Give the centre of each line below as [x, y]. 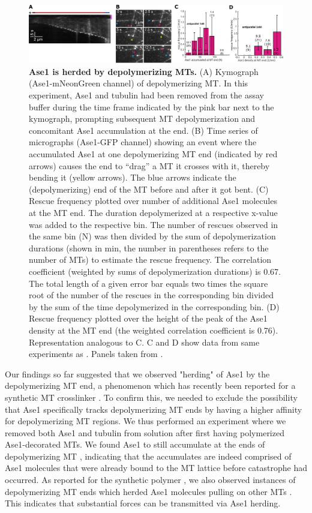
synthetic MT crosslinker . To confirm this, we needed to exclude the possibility [151, 397]
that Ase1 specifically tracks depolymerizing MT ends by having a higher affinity [154, 409]
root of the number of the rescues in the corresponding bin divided [151, 295]
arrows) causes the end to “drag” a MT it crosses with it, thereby [149, 165]
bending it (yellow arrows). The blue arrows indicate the [133, 177]
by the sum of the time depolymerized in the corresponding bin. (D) [154, 306]
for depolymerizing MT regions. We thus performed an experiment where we [145, 421]
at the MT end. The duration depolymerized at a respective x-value [153, 213]
